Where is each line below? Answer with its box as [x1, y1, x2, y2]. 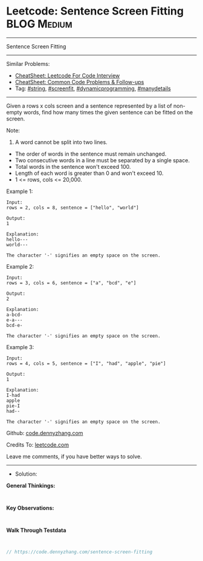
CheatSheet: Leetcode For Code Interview [14, 71, 120, 79]
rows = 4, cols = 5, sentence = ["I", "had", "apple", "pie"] [6, 360, 166, 367]
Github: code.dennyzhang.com [6, 429, 83, 436]
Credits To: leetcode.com [6, 441, 69, 448]
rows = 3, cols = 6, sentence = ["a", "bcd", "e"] [6, 280, 137, 286]
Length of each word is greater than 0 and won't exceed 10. [14, 169, 164, 177]
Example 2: [6, 263, 34, 270]
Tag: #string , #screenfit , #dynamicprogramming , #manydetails [14, 85, 171, 92]
